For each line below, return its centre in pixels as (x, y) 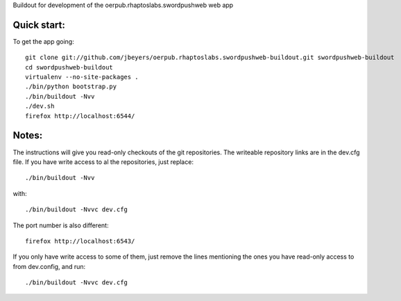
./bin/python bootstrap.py (71, 87)
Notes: (28, 136)
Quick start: (39, 25)
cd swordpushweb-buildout (69, 67)
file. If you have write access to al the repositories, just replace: (103, 162)
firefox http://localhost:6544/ (80, 116)
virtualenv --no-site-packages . (82, 77)
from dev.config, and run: (49, 266)
